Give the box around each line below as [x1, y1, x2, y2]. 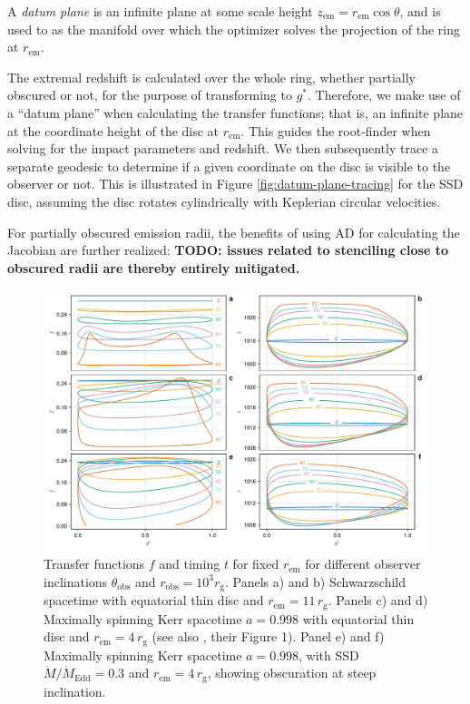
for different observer [305, 554, 421, 573]
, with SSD [299, 645, 359, 664]
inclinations [44, 572, 108, 591]
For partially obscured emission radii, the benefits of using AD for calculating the [7, 222, 460, 241]
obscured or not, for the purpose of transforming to [7, 85, 292, 104]
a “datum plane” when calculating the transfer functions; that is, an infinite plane [7, 103, 464, 122]
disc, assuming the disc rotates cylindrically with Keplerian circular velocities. [7, 191, 441, 210]
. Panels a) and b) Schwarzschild [224, 572, 406, 591]
